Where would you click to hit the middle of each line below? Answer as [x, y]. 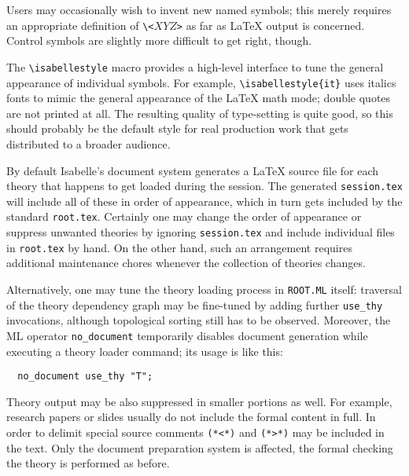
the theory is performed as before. [88, 463]
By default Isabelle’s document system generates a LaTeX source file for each [193, 170]
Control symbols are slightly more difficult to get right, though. [159, 40]
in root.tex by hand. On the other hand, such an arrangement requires [179, 247]
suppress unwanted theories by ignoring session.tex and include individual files [201, 232]
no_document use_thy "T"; [85, 377]
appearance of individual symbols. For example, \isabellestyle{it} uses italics [201, 82]
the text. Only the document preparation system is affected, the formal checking [200, 447]
